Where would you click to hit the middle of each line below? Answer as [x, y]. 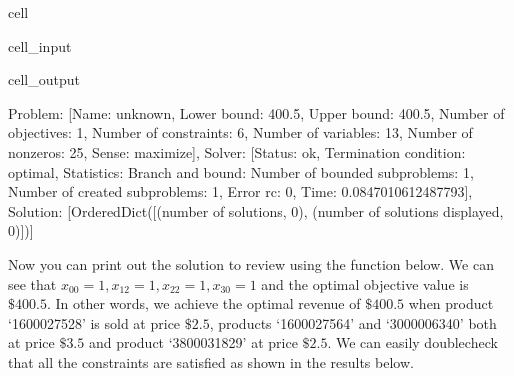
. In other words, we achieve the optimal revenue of [203, 303]
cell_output [44, 79]
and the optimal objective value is [365, 283]
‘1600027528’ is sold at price [94, 322]
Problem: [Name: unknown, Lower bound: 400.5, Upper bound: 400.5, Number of [256, 112]
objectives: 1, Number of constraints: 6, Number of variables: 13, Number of [240, 132]
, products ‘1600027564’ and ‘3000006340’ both [353, 322]
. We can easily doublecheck [412, 342]
